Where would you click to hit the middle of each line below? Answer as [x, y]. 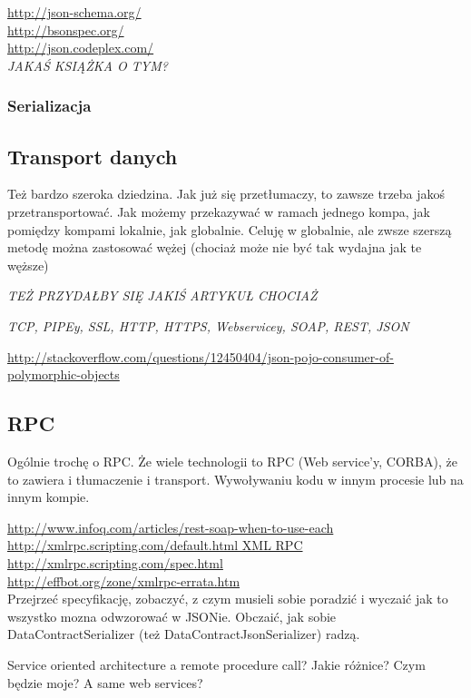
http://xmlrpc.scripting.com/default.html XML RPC [155, 545]
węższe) [28, 265]
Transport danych [93, 156]
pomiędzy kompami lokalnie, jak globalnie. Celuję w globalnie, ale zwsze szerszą [230, 229]
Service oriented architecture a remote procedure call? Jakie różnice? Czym [216, 664]
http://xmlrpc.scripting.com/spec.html [115, 562]
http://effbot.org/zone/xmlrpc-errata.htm [124, 580]
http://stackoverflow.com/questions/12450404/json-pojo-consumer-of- [201, 356]
